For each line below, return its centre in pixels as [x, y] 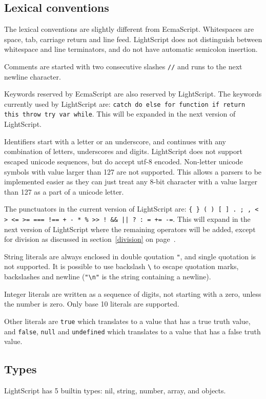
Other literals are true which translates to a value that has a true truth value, [127, 321]
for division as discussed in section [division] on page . [90, 239]
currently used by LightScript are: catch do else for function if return [125, 103]
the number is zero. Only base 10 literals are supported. [92, 304]
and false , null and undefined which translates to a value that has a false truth [132, 331]
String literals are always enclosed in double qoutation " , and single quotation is [130, 256]
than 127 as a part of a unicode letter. [64, 191]
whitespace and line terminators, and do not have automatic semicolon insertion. [131, 49]
